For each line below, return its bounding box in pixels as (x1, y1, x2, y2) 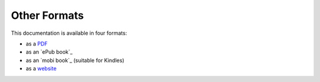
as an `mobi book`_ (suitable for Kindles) (25, 57, 124, 64)
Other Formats (11, 9, 84, 22)
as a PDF (25, 40, 48, 47)
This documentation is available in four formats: (11, 29, 127, 37)
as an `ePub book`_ (25, 48, 73, 55)
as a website (25, 65, 57, 72)
